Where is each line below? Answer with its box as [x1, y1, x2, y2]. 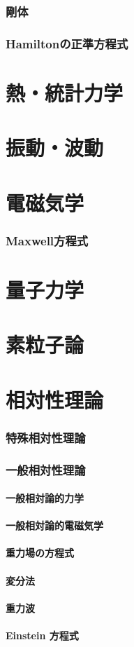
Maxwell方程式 [6, 231, 89, 249]
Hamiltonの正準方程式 [6, 34, 128, 52]
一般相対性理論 [6, 461, 86, 478]
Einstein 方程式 [6, 628, 79, 642]
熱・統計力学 [6, 78, 124, 107]
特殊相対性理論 [6, 428, 86, 446]
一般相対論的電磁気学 [6, 518, 103, 533]
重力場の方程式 [6, 545, 74, 560]
